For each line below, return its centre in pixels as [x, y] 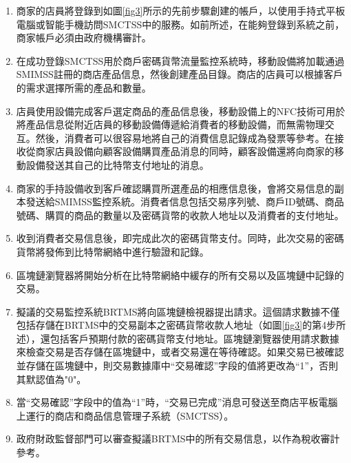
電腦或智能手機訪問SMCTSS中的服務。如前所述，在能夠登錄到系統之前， [180, 24]
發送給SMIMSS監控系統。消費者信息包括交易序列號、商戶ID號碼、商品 [185, 202]
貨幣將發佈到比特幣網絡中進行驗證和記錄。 [113, 251]
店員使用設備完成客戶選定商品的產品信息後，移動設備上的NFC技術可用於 [181, 111]
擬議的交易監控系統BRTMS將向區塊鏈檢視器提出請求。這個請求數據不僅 [178, 311]
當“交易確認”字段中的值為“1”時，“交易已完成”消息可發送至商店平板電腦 [177, 402]
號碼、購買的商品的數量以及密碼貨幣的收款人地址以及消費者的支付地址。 [180, 215]
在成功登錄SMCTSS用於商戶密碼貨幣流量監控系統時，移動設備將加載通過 [180, 60]
